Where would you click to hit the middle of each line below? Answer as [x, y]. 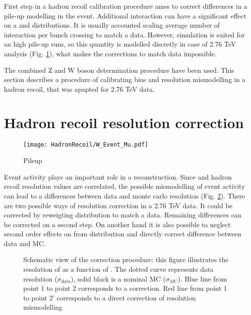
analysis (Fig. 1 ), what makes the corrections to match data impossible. [110, 53]
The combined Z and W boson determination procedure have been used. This [119, 70]
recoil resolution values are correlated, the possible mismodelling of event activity [125, 186]
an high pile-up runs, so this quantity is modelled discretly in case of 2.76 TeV [120, 44]
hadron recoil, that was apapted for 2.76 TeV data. [79, 89]
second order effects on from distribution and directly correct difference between [123, 234]
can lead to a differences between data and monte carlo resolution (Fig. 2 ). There [125, 195]
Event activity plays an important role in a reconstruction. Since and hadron [118, 176]
